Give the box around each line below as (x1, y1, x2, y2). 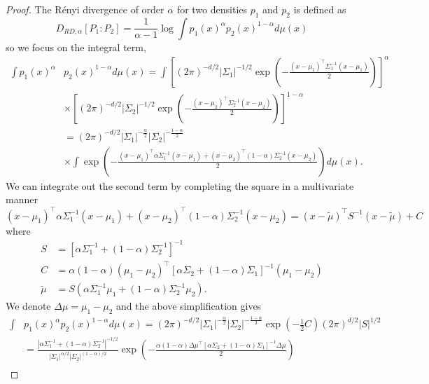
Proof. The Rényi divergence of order (6, 2, 164, 16)
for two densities (176, 2, 248, 16)
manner (6, 192, 38, 207)
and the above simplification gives (116, 299, 262, 313)
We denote (6, 299, 51, 313)
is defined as (293, 2, 346, 16)
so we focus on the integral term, (6, 39, 146, 54)
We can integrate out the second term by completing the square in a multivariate (6, 178, 354, 193)
